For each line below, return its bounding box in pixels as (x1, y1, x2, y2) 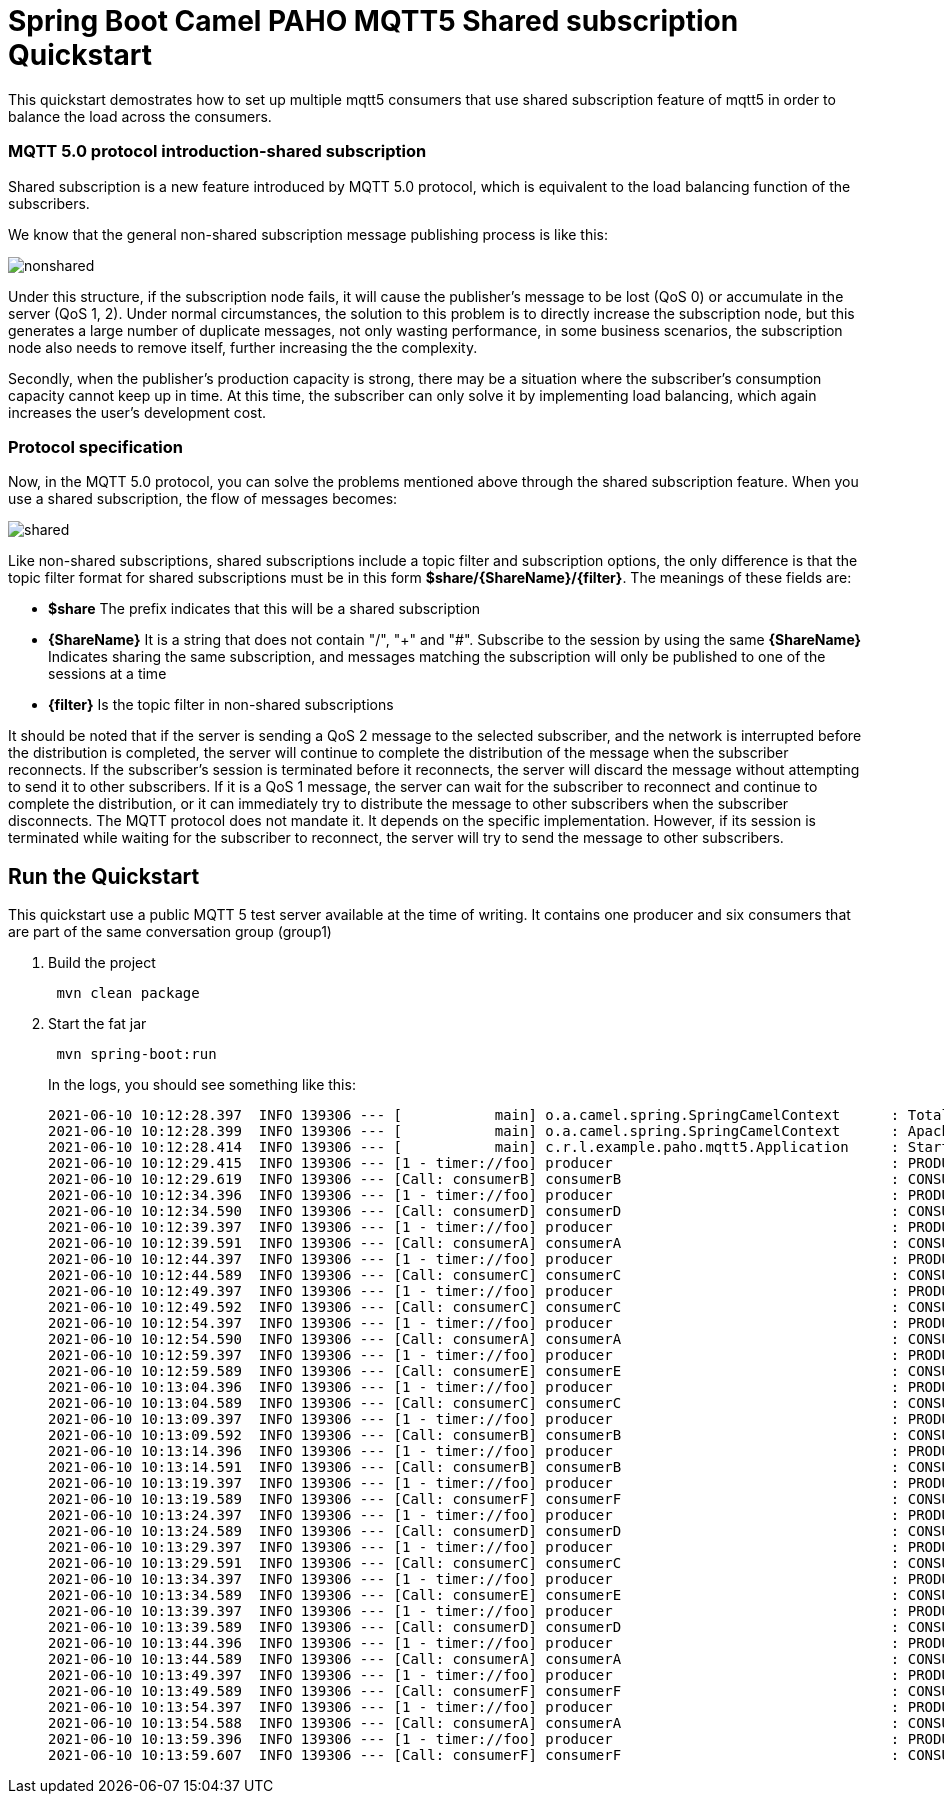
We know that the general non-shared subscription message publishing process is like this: (8, 225, 609, 243)
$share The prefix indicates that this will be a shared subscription (48, 600, 481, 618)
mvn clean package (56, 985, 200, 1002)
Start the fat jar (48, 1015, 147, 1033)
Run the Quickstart (8, 863, 200, 889)
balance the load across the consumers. (8, 107, 272, 125)
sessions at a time (48, 665, 167, 683)
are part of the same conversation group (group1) (8, 923, 332, 941)
